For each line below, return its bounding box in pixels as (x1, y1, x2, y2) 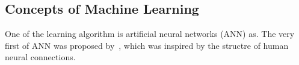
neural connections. (5, 51, 76, 63)
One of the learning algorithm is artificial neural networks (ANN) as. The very (5, 27, 295, 40)
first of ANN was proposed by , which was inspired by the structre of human (5, 39, 289, 51)
